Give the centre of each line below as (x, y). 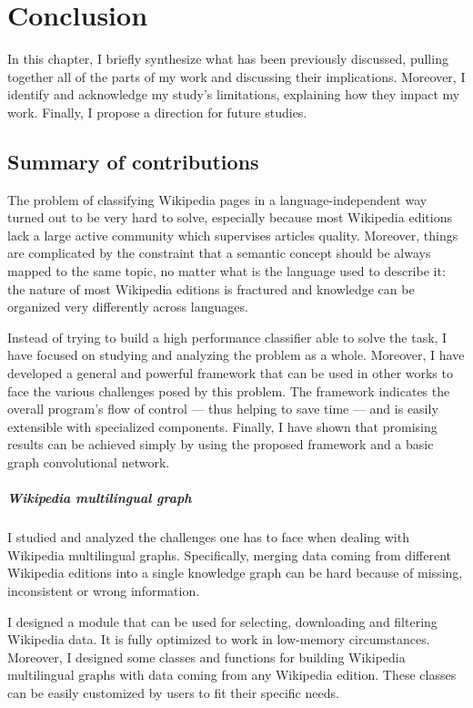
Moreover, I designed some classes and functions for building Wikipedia (206, 657)
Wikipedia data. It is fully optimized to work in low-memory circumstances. (219, 639)
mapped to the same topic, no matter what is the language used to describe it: (226, 271)
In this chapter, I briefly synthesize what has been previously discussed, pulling (228, 59)
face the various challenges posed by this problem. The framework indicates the (229, 390)
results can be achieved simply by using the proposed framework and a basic (221, 444)
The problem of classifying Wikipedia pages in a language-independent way (217, 199)
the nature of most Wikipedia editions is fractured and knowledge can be (211, 288)
